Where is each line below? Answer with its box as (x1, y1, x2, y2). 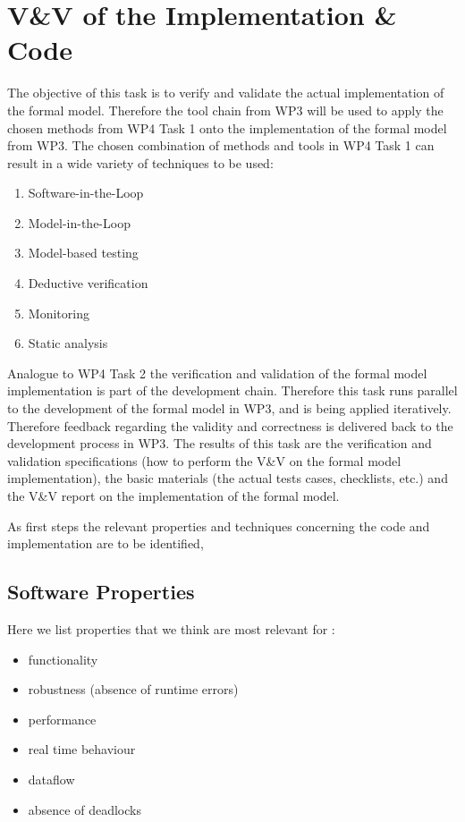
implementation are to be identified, (7, 534, 204, 553)
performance (28, 709, 97, 728)
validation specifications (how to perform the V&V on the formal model (7, 451, 402, 470)
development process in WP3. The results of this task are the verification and (7, 434, 432, 453)
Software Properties (7, 578, 195, 606)
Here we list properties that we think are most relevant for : (7, 619, 335, 638)
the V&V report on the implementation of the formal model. (7, 487, 340, 504)
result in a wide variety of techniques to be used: (7, 153, 274, 172)
